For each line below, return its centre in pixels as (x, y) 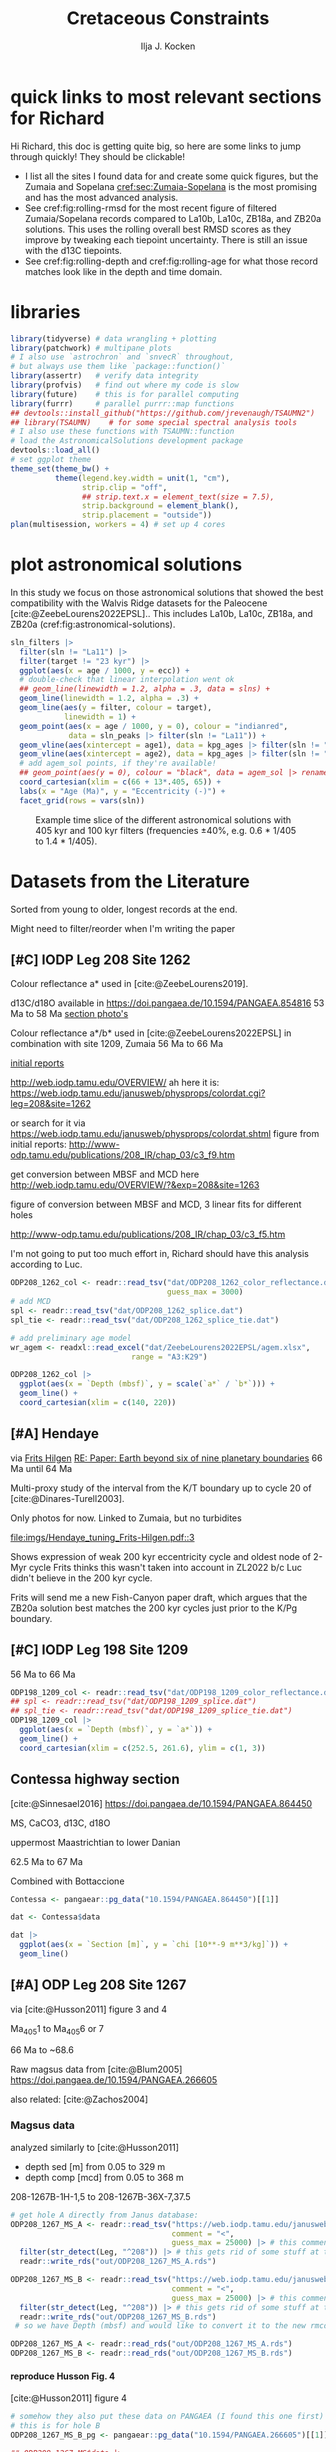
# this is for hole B (55, 2426)
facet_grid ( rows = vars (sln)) (82, 800)
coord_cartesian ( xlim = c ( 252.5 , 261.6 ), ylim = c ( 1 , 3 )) (143, 1748)
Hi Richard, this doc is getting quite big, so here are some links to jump (156, 146)
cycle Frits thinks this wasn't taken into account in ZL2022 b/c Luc (165, 1567)
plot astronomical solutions (126, 564)
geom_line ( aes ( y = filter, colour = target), (116, 708)
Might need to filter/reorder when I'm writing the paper (123, 928)
